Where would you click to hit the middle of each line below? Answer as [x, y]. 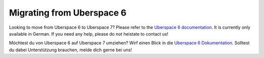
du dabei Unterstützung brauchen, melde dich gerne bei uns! [70, 50]
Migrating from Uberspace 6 [68, 13]
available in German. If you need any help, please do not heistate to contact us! [89, 34]
